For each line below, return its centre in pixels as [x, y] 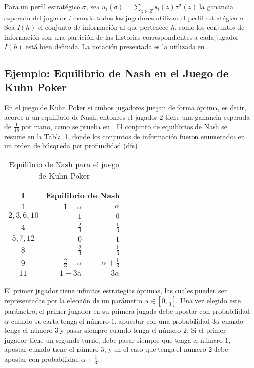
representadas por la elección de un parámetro [73, 300]
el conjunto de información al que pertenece [103, 27]
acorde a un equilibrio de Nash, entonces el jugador [81, 117]
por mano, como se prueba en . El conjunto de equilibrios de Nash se [124, 126]
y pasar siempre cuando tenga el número [121, 330]
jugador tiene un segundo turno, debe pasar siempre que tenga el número [114, 339]
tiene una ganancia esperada [208, 117]
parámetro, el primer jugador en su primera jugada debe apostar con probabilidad [127, 311]
